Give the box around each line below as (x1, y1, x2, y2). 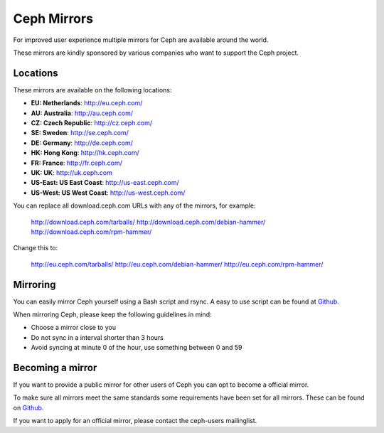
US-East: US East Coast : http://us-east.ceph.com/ (31, 178, 179, 187)
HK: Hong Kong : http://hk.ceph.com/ (31, 149, 139, 157)
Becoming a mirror (13, 361, 97, 373)
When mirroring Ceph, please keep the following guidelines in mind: (13, 310, 212, 319)
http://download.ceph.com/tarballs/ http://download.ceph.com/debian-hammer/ (31, 218, 266, 226)
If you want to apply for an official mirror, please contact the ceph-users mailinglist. (13, 417, 257, 425)
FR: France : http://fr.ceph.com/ (31, 159, 122, 167)
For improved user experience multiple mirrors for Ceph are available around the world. (13, 36, 269, 44)
